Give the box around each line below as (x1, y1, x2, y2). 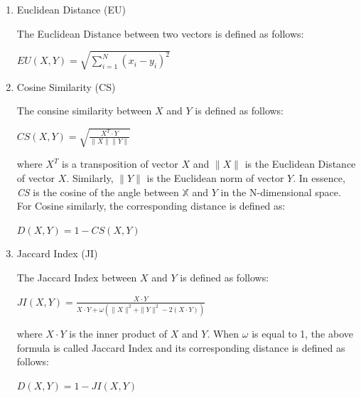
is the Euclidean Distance (244, 156, 356, 171)
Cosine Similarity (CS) (16, 79, 116, 94)
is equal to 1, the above (252, 326, 353, 340)
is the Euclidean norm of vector (146, 171, 284, 185)
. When (207, 326, 239, 340)
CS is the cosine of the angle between (16, 184, 179, 199)
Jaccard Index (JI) (16, 246, 98, 261)
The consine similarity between (16, 103, 152, 118)
